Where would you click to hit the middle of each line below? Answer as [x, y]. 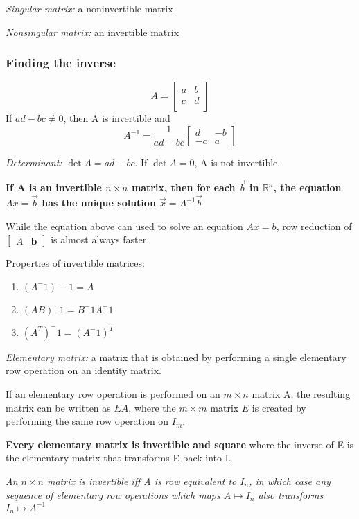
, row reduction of [314, 226]
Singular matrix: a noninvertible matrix [89, 8]
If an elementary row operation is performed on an [113, 394]
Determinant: [34, 162]
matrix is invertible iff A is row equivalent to [142, 481]
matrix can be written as [58, 407]
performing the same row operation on [87, 421]
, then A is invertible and [117, 118]
